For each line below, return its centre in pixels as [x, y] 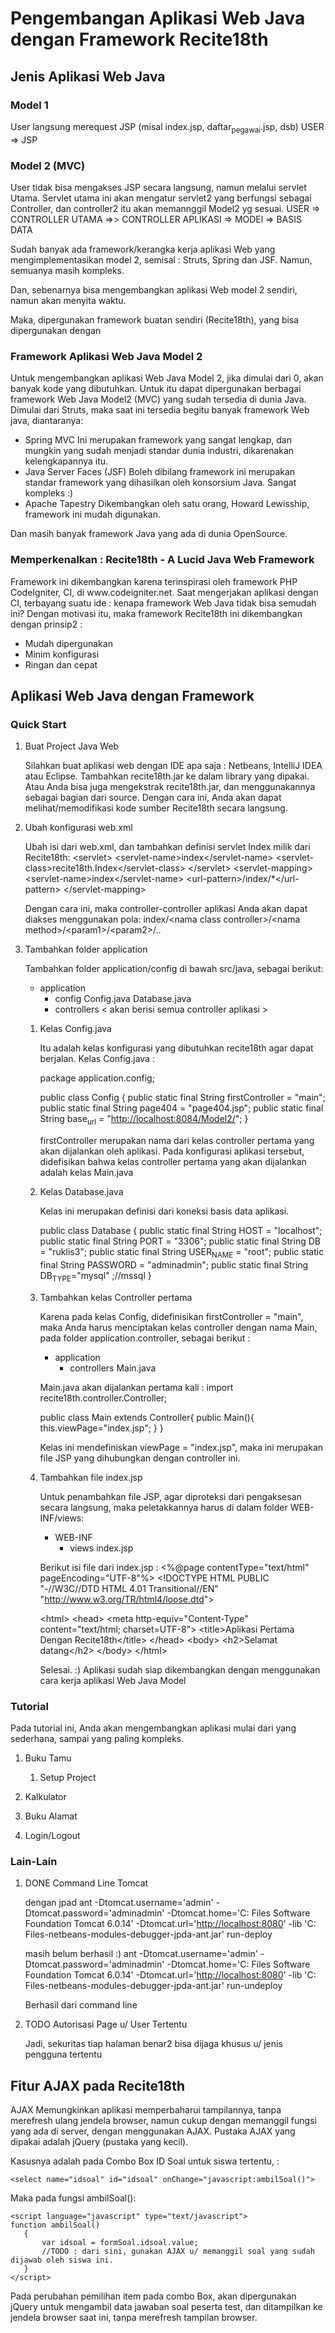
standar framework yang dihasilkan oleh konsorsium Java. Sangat [160, 483]
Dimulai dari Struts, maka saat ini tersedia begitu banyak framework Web [160, 410]
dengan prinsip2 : [46, 624]
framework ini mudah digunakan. [92, 514]
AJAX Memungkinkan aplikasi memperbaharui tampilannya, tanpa [146, 2110]
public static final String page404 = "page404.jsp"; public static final [181, 1108]
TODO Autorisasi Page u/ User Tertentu [106, 2024]
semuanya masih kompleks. [67, 270]
